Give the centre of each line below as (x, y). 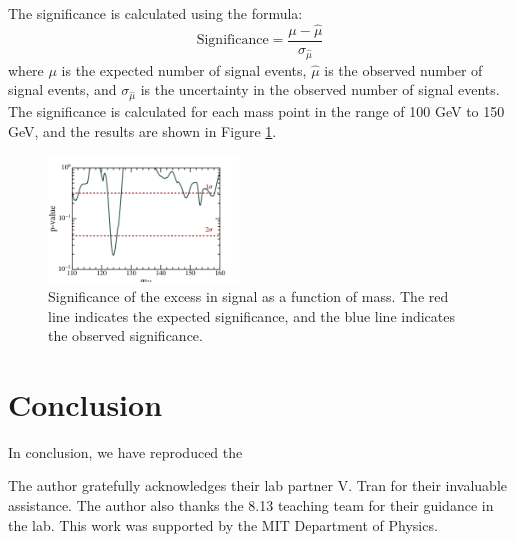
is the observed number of (403, 69)
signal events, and (62, 89)
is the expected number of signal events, (184, 69)
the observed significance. (125, 335)
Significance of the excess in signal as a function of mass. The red (248, 295)
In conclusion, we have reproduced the (125, 451)
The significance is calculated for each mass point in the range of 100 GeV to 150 (256, 110)
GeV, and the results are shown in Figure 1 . (142, 130)
